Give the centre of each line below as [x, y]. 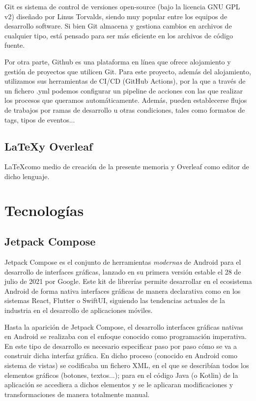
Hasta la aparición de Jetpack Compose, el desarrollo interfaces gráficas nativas [124, 326]
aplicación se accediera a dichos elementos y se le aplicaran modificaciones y [119, 385]
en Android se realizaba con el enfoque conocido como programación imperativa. [126, 336]
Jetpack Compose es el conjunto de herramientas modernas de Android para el [123, 262]
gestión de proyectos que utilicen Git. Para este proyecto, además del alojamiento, [128, 71]
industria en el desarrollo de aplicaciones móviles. [79, 310]
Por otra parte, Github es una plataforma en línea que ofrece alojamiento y [118, 61]
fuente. [15, 45]
